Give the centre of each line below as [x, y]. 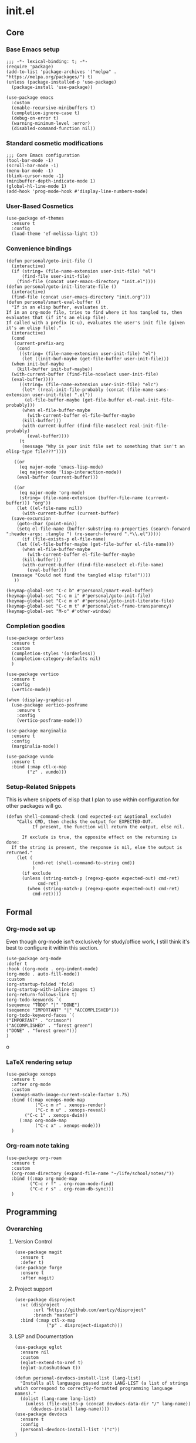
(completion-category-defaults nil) [56, 659]
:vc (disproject [40, 1305]
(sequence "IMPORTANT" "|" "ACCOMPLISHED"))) [62, 1010]
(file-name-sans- [148, 390]
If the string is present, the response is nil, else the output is [97, 848]
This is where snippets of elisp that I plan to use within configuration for [93, 800]
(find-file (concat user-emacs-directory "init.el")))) [87, 281]
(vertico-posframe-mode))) [50, 721]
